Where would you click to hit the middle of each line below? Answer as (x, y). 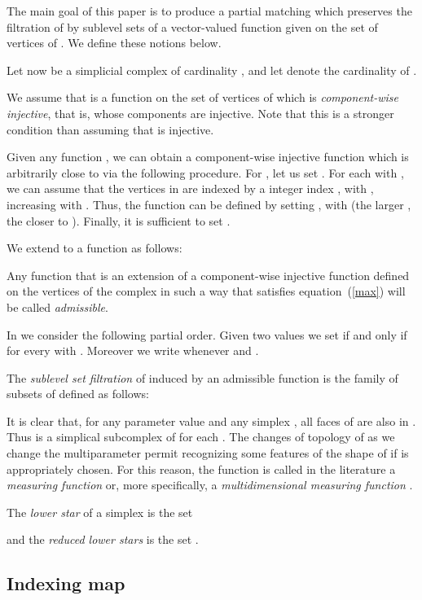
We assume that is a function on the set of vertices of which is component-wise (202, 97)
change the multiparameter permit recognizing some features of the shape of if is (208, 453)
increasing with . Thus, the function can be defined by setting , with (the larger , (209, 204)
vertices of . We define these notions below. (114, 43)
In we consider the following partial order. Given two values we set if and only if (207, 334)
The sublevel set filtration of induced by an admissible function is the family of (202, 377)
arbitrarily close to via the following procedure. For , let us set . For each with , (205, 172)
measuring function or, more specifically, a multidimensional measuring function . (210, 485)
